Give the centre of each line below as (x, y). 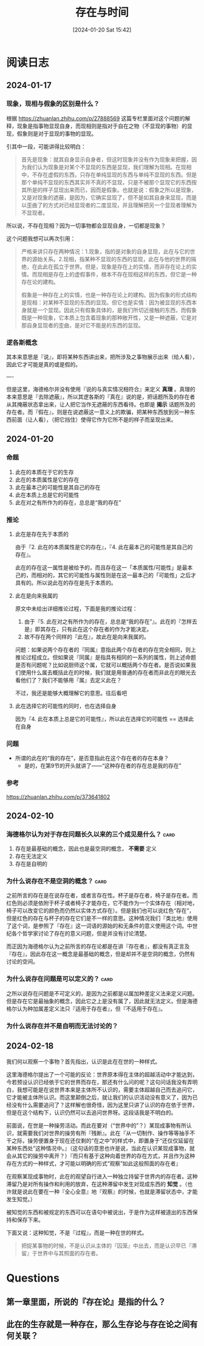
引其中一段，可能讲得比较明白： (46, 146)
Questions (33, 1278)
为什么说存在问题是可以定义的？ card (60, 979)
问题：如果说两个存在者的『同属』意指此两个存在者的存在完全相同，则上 (105, 649)
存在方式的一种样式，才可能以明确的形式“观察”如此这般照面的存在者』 (94, 1163)
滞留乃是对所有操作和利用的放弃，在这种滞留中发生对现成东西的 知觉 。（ (97, 1184)
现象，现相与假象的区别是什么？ (53, 104)
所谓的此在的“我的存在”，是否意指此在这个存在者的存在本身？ (92, 758)
